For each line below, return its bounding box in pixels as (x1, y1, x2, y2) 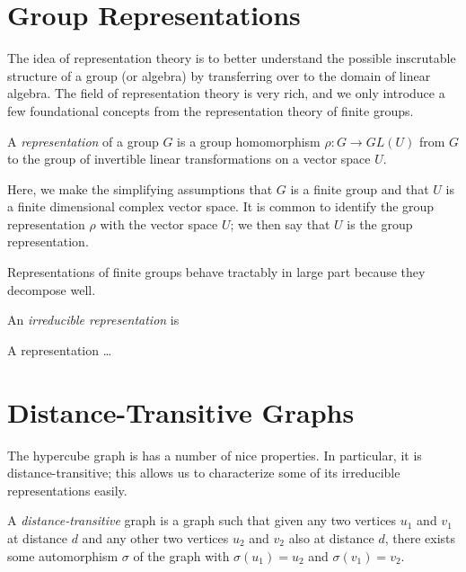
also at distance (288, 528, 374, 547)
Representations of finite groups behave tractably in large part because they (7, 263, 426, 282)
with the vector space (100, 214, 218, 233)
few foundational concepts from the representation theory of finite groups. (7, 101, 414, 120)
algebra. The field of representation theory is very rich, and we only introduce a (7, 84, 445, 103)
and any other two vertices (82, 528, 229, 547)
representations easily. (7, 480, 127, 499)
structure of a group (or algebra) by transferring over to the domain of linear (7, 66, 431, 85)
